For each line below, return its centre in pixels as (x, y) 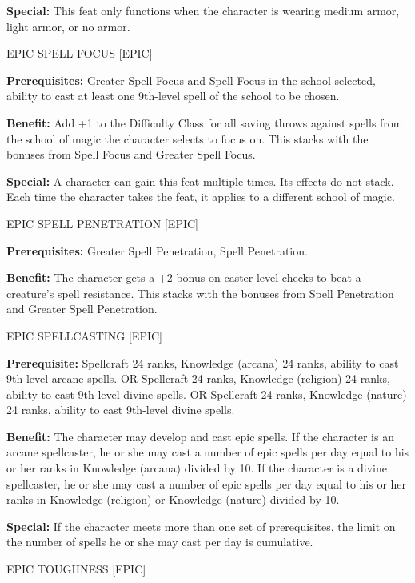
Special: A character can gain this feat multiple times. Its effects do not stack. (200, 181)
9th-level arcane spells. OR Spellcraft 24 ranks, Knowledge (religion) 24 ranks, (198, 378)
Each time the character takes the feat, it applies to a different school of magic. (201, 197)
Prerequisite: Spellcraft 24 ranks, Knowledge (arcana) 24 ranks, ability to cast (203, 362)
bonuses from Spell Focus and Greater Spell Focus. (131, 154)
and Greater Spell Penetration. (82, 309)
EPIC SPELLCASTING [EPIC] (84, 335)
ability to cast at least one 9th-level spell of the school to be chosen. (173, 96)
